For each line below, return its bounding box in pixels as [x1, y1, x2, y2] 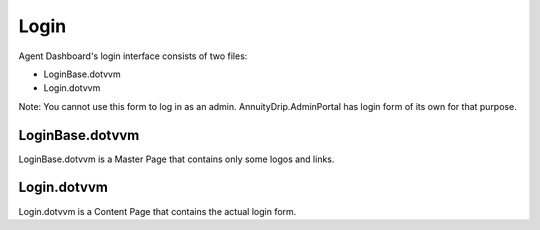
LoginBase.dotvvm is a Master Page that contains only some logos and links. [18, 153, 335, 165]
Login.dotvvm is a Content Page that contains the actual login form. [18, 205, 297, 217]
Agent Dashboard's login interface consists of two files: [18, 50, 248, 62]
